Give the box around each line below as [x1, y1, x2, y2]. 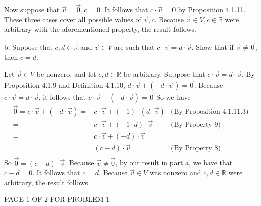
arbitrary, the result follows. [4, 177, 90, 187]
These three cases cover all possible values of [4, 14, 141, 24]
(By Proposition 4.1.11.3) [171, 108, 249, 115]
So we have [156, 92, 191, 102]
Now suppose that [4, 4, 60, 15]
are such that [114, 42, 155, 52]
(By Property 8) [171, 145, 221, 152]
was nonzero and [149, 167, 201, 178]
